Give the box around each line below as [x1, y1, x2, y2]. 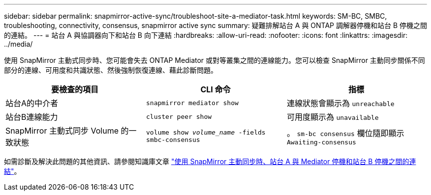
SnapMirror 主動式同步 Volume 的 [5, 126, 129, 136]
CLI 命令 [200, 84, 231, 94]
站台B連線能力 [5, 112, 58, 122]
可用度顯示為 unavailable [286, 112, 379, 122]
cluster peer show [146, 112, 212, 120]
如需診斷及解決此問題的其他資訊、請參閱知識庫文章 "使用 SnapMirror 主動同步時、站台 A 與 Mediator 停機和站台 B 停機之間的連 [4, 157, 416, 166]
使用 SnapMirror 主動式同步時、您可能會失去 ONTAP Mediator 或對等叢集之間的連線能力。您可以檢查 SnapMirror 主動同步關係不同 [4, 56, 425, 64]
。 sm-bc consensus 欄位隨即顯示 [286, 128, 404, 138]
